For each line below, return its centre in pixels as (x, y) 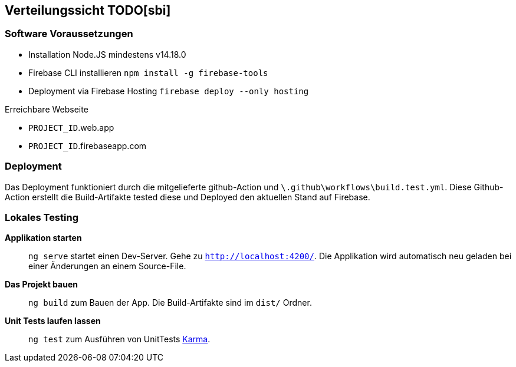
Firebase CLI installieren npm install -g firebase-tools (148, 72)
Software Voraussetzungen (69, 34)
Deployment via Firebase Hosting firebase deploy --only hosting (169, 91)
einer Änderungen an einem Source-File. (107, 266)
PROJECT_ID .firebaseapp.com (88, 146)
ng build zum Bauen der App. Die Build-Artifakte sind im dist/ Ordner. (170, 303)
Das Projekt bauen (41, 285)
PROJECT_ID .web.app (71, 127)
